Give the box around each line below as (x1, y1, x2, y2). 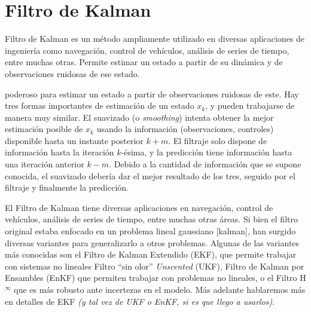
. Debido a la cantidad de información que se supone (109, 158, 301, 170)
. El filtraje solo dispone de (168, 134, 267, 146)
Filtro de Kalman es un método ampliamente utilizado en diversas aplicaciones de (5, 32, 305, 45)
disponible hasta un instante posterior (5, 134, 144, 146)
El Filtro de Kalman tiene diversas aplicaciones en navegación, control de (5, 201, 273, 213)
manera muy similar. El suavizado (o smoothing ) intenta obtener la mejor (5, 111, 274, 123)
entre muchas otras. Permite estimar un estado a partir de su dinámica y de (5, 56, 283, 68)
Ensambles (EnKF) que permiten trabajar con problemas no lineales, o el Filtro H (5, 271, 306, 284)
